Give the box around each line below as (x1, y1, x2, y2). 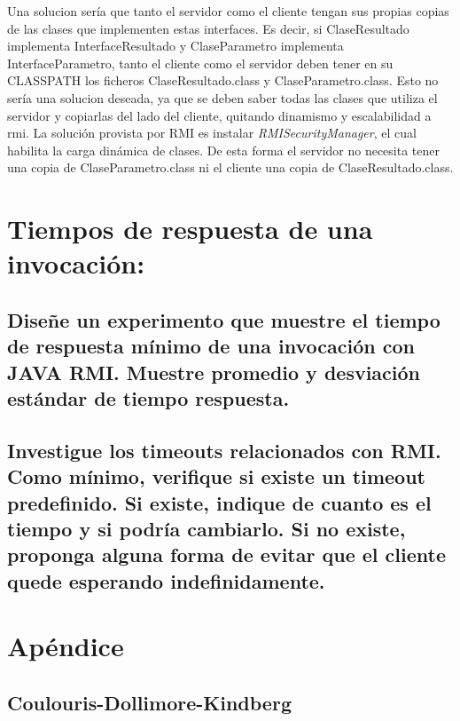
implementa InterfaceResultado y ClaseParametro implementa (7, 36, 344, 55)
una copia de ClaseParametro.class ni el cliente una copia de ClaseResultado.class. (7, 158, 454, 177)
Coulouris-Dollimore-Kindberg (7, 688, 292, 716)
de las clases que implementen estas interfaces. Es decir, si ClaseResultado (7, 19, 409, 37)
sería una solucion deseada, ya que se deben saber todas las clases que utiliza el (7, 88, 438, 107)
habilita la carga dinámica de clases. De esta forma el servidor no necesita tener (7, 140, 440, 159)
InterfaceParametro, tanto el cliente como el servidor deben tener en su (7, 53, 394, 72)
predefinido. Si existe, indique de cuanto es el (7, 488, 432, 516)
